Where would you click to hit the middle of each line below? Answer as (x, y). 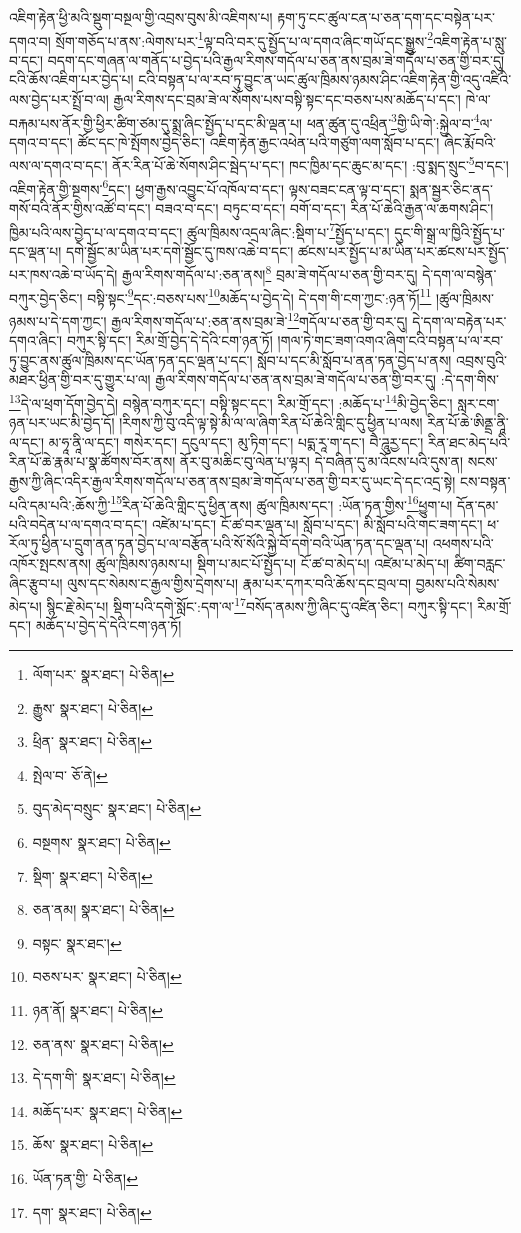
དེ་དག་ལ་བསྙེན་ (459, 274)
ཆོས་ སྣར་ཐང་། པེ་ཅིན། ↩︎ (93, 1144)
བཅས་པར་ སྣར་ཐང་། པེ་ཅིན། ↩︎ (107, 976)
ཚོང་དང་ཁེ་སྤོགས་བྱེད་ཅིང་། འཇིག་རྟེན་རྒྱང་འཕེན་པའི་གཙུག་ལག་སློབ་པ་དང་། (258, 141)
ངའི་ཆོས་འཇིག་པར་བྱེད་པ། (71, 79)
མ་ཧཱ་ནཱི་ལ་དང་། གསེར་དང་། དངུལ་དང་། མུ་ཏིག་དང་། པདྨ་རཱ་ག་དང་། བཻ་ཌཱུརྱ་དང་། (236, 441)
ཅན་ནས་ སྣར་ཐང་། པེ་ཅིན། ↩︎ (103, 1043)
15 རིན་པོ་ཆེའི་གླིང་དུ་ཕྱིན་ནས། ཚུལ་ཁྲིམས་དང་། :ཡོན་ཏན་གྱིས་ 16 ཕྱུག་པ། (281, 503)
